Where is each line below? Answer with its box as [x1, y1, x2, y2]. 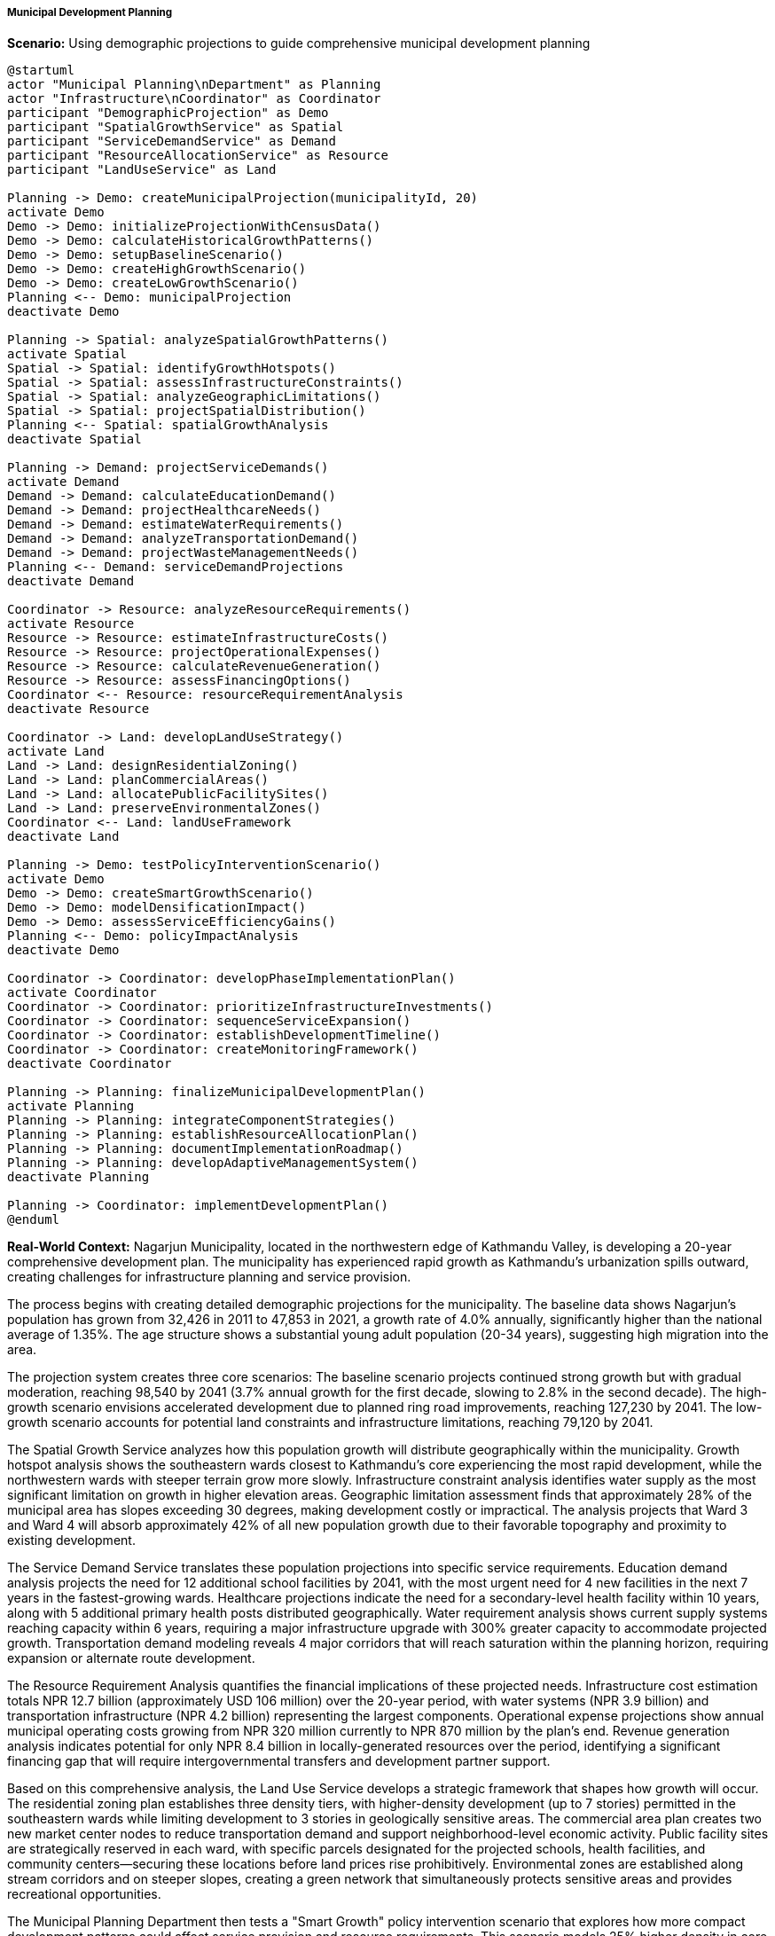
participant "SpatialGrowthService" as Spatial [7, 120, 344, 135]
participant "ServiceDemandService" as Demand [7, 134, 336, 149]
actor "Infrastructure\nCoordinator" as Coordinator [7, 91, 381, 106]
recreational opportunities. [7, 1886, 161, 1902]
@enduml [7, 1212, 60, 1227]
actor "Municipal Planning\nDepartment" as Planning [7, 77, 381, 92]
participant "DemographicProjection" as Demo [7, 106, 329, 121]
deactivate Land [7, 829, 120, 844]
